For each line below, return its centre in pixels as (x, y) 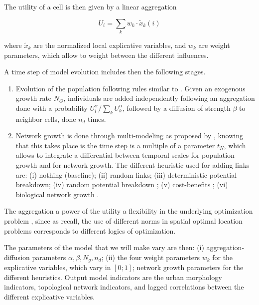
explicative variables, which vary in (58, 267)
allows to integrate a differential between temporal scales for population (125, 155)
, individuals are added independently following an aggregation (159, 98)
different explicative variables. (50, 297)
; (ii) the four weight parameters (150, 257)
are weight (214, 45)
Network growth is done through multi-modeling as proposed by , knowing (129, 136)
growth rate (34, 98)
